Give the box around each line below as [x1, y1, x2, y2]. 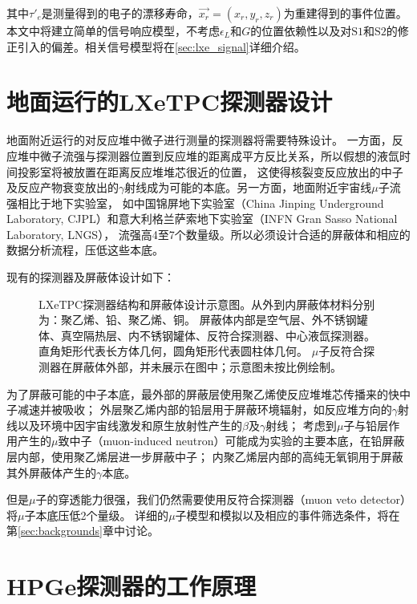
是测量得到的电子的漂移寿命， [41, 5, 199, 21]
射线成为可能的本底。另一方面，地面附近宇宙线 [124, 179, 372, 196]
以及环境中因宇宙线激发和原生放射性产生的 [17, 416, 242, 433]
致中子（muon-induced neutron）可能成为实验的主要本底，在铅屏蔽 [58, 432, 405, 449]
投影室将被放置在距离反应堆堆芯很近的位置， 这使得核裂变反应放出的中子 [17, 163, 403, 180]
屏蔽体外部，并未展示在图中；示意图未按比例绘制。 [71, 359, 342, 375]
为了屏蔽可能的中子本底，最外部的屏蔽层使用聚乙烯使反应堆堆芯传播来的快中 [6, 385, 411, 402]
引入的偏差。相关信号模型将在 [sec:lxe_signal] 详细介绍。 [17, 38, 306, 55]
